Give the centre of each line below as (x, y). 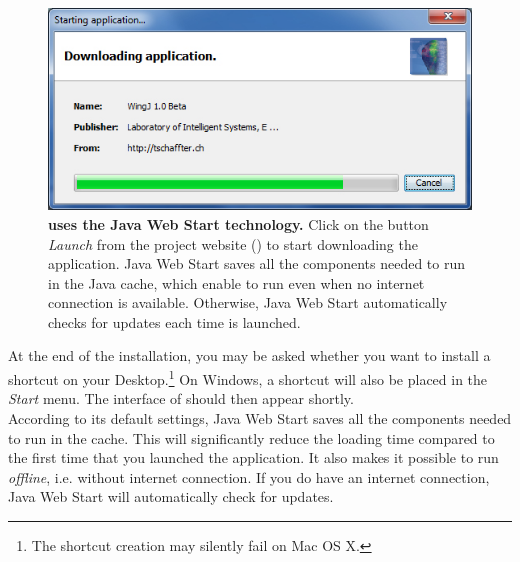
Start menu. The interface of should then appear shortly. (181, 398)
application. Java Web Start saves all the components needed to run (257, 263)
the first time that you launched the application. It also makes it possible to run (253, 457)
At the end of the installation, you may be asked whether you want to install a (249, 355)
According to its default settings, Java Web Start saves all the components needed (260, 417)
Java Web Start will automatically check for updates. (171, 496)
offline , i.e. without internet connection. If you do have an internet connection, (249, 476)
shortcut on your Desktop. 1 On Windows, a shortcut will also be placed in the (248, 377)
